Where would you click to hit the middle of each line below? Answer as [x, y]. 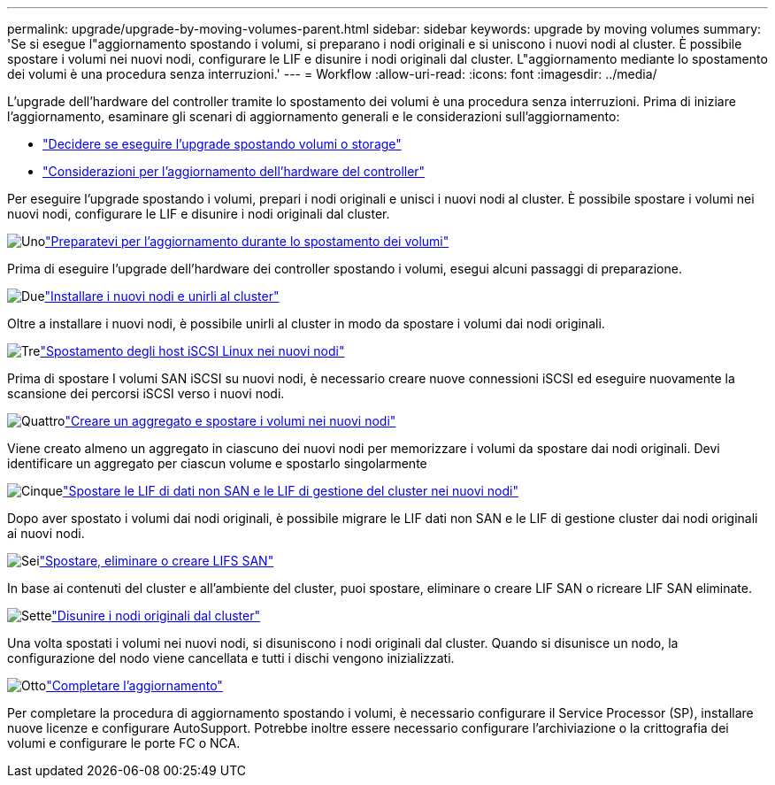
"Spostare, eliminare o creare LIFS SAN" [157, 561]
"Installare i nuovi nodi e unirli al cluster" [162, 296]
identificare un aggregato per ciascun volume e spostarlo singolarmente [217, 463]
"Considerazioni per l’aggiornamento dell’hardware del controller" [234, 171]
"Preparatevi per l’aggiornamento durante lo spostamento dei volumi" [247, 241]
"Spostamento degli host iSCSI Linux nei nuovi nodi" [192, 351]
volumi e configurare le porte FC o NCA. [124, 743]
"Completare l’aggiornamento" [134, 685]
